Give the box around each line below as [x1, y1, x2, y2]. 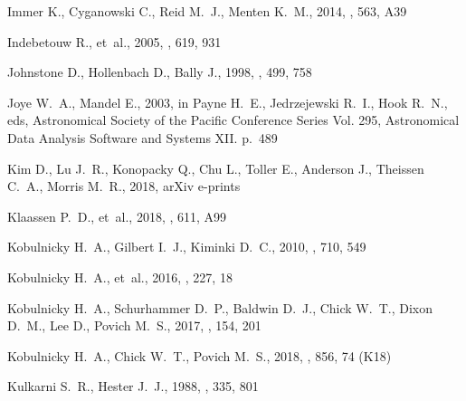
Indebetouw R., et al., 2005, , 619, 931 [7, 32, 222, 51]
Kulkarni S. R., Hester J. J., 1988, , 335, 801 [7, 377, 259, 396]
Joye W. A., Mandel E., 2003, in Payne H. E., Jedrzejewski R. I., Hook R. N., [7, 92, 448, 111]
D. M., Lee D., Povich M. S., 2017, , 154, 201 [7, 316, 262, 335]
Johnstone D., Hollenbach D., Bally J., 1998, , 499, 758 [7, 62, 312, 81]
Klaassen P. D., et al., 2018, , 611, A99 [7, 206, 227, 225]
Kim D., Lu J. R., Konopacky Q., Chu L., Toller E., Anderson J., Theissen [7, 158, 424, 177]
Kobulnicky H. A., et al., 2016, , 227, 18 [7, 267, 233, 286]
